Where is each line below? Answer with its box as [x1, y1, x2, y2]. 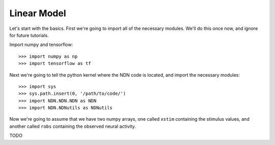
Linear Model [9, 8, 66, 19]
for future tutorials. [9, 32, 49, 38]
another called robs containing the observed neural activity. [9, 123, 136, 129]
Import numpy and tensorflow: [9, 42, 73, 48]
